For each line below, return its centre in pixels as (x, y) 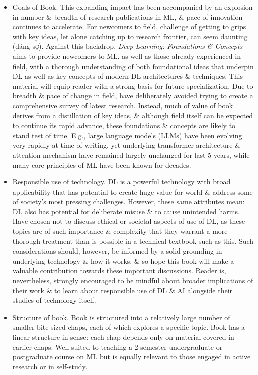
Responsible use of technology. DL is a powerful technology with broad (121, 182)
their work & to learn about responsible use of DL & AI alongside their (122, 290)
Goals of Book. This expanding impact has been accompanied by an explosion (133, 7)
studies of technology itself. (54, 300)
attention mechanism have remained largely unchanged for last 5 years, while (131, 154)
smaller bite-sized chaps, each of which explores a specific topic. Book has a (129, 327)
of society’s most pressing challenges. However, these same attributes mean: (128, 201)
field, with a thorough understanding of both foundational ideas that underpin (133, 66)
